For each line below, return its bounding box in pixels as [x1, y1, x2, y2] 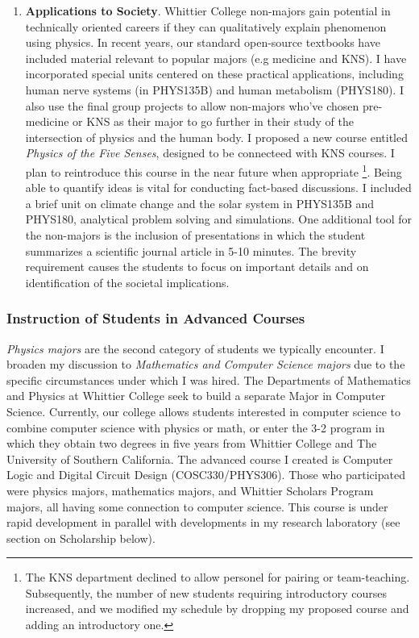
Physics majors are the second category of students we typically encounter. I [6, 340, 384, 357]
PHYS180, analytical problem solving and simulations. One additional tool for [25, 211, 413, 227]
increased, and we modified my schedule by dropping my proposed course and [25, 600, 409, 617]
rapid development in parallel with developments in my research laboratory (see [6, 514, 400, 531]
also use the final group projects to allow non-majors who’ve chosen [25, 97, 359, 114]
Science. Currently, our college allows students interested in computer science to [6, 402, 400, 419]
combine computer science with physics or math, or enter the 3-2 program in [6, 419, 385, 436]
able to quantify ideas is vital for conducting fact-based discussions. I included [25, 179, 412, 196]
